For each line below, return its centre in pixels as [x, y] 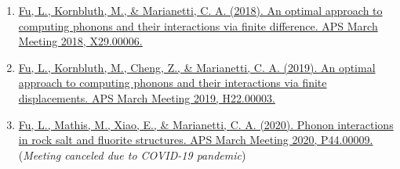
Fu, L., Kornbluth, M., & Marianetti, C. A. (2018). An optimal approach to [200, 10]
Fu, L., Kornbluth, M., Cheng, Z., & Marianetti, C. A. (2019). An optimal [197, 67]
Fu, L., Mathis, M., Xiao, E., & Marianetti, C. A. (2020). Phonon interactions [206, 124]
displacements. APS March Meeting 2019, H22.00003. [147, 97]
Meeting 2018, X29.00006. [80, 41]
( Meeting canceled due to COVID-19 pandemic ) [132, 155]
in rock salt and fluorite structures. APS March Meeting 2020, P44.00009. [196, 140]
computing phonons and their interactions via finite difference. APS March [198, 25]
